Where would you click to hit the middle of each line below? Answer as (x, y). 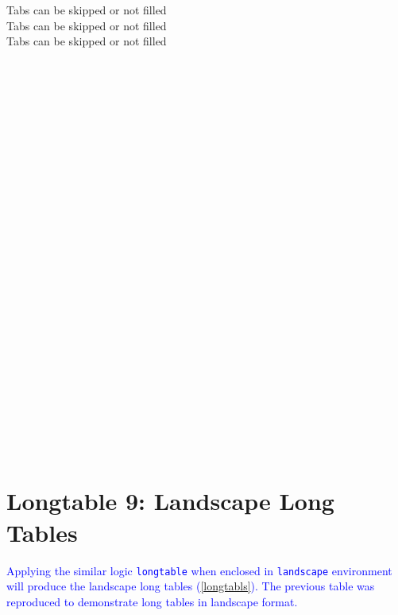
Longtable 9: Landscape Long (170, 501)
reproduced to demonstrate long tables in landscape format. (152, 601)
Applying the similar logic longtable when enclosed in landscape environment (199, 570)
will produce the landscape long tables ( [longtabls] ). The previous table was (191, 586)
